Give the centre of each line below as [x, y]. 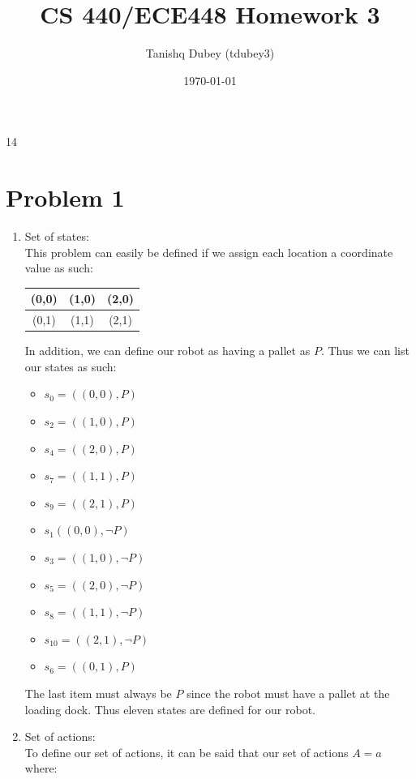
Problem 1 [65, 197]
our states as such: [71, 366]
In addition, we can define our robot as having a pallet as [167, 351]
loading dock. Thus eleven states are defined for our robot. [170, 709]
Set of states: [57, 236]
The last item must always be [98, 693]
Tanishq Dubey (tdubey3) [210, 53]
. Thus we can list [365, 351]
